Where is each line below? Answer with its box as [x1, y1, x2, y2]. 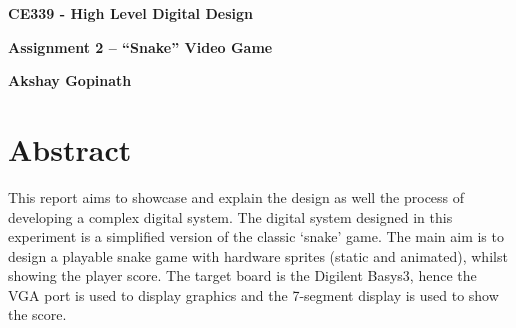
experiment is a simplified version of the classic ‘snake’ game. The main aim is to [8, 226, 504, 247]
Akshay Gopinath [8, 70, 132, 91]
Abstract [8, 128, 132, 169]
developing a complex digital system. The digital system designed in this [8, 206, 453, 227]
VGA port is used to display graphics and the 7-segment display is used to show [8, 284, 499, 305]
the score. [8, 304, 67, 325]
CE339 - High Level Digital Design [8, 3, 253, 23]
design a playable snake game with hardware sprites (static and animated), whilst [8, 245, 508, 266]
